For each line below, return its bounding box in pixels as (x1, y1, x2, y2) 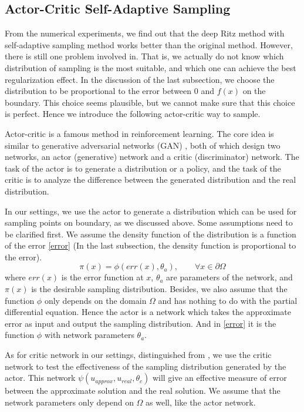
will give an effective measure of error (152, 371, 287, 384)
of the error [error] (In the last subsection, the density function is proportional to (5, 239, 296, 252)
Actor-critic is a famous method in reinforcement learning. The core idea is (5, 127, 274, 139)
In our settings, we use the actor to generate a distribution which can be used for (5, 205, 297, 217)
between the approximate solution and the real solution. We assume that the (5, 384, 281, 397)
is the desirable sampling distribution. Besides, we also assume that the (31, 283, 288, 295)
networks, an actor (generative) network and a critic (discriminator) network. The (5, 150, 299, 163)
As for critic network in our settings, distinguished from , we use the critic (5, 349, 272, 361)
